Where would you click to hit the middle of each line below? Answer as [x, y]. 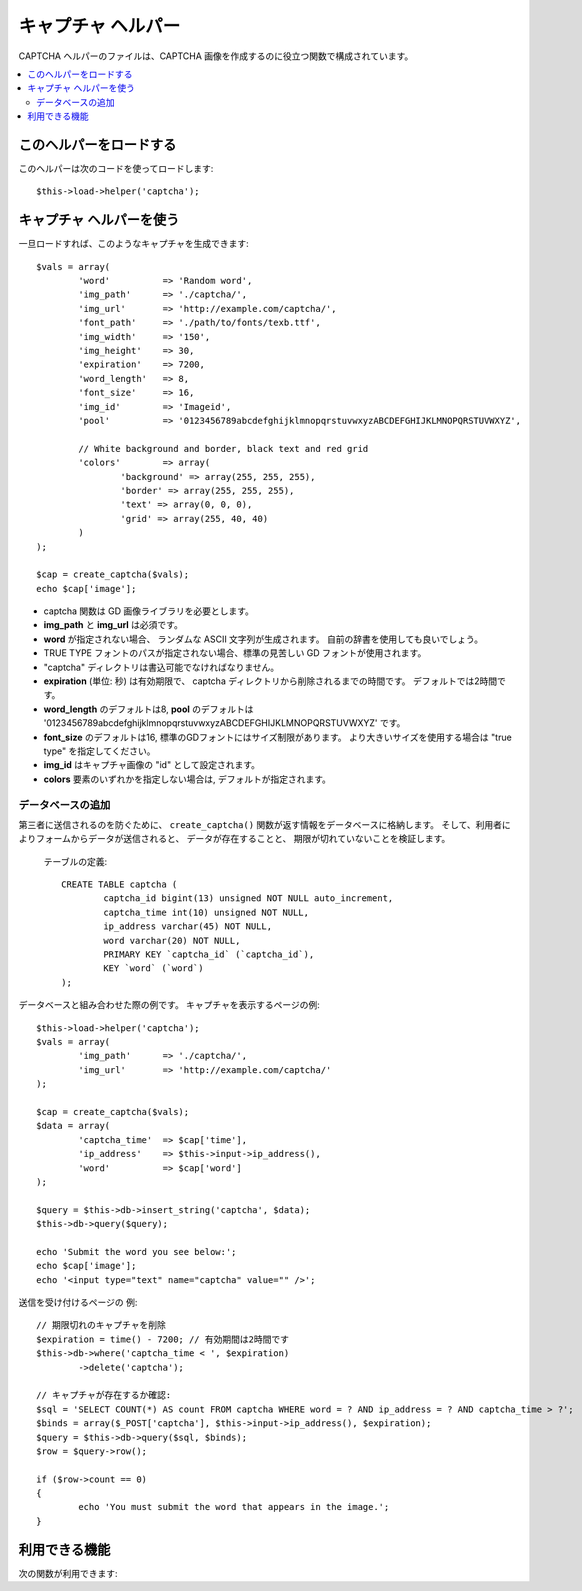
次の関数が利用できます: [68, 1573]
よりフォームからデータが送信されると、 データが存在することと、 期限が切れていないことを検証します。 [234, 839]
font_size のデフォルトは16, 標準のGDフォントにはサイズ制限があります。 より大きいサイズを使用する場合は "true [277, 737]
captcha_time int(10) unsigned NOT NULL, [206, 912]
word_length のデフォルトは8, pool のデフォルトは [148, 709]
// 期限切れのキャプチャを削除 [101, 1325]
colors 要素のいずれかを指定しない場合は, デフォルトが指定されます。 [187, 779]
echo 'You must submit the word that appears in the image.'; [234, 1507]
